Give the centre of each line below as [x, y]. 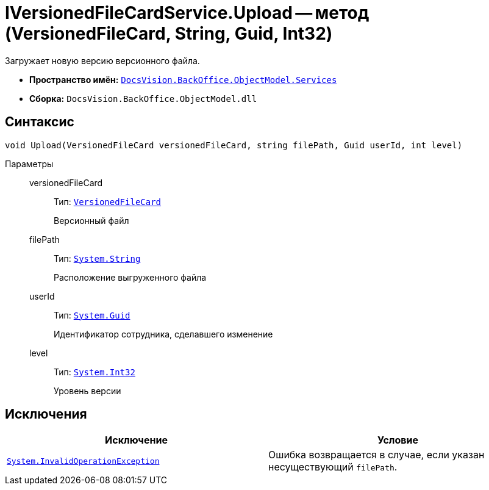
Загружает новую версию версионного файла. [102, 60]
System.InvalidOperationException [83, 461]
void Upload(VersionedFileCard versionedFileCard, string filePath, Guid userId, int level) [234, 145]
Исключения [46, 414]
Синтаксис [40, 122]
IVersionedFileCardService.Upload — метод [187, 13]
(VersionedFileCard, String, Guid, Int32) [169, 34]
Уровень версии [87, 391]
